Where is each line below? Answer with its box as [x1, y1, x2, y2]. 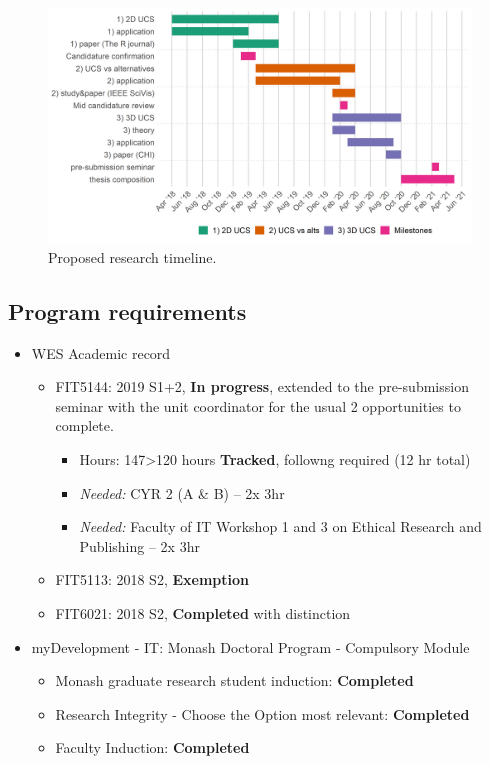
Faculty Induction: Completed [55, 737, 250, 758]
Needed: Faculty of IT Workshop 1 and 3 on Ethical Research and [79, 516, 482, 537]
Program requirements [8, 295, 247, 326]
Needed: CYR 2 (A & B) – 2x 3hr [79, 482, 285, 503]
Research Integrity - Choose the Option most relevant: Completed [55, 703, 470, 724]
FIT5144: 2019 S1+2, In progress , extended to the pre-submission [55, 376, 469, 397]
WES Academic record [31, 342, 171, 363]
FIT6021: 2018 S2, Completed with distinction [55, 602, 351, 623]
